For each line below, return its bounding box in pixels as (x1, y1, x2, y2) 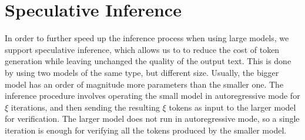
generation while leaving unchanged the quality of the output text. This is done (5, 55, 291, 67)
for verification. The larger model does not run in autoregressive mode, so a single (5, 112, 300, 125)
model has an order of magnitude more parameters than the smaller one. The (5, 78, 284, 90)
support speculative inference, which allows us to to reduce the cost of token (5, 43, 280, 55)
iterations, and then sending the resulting (11, 101, 160, 113)
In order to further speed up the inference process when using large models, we (5, 32, 289, 44)
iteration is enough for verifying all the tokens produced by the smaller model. (5, 124, 287, 136)
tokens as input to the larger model (169, 101, 296, 113)
